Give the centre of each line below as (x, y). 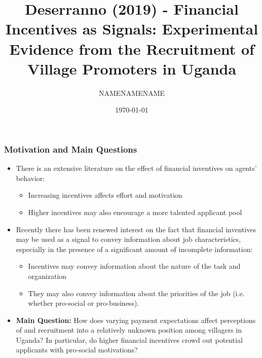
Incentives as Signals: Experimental (132, 29)
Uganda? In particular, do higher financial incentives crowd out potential (129, 339)
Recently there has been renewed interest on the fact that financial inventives (136, 229)
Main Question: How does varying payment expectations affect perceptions (136, 320)
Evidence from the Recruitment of (132, 48)
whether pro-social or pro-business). (84, 303)
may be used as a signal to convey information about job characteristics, (128, 239)
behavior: (30, 178)
